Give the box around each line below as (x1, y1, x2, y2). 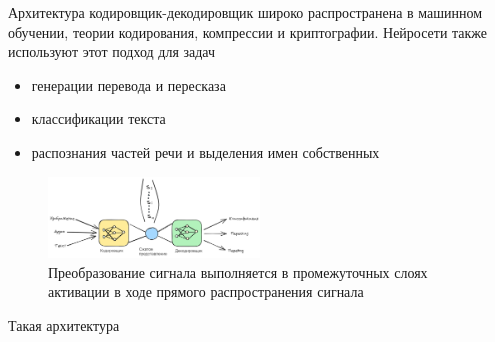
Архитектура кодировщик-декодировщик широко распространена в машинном (8, 2, 483, 22)
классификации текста (31, 108, 166, 129)
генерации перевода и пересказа (31, 74, 226, 95)
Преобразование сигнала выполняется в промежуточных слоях (48, 261, 428, 282)
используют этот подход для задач (8, 41, 216, 62)
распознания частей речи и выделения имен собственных (31, 141, 380, 162)
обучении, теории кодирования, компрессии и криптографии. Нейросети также (8, 21, 488, 42)
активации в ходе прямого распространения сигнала (48, 281, 364, 302)
